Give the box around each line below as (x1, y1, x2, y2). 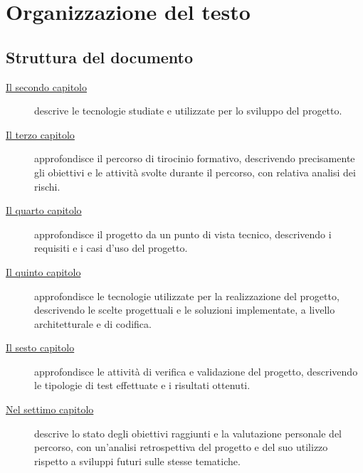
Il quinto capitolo (6, 264, 81, 279)
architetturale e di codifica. (34, 316, 152, 331)
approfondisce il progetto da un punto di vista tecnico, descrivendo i (34, 226, 332, 241)
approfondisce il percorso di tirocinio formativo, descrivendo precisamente (34, 151, 355, 166)
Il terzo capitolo (6, 127, 75, 142)
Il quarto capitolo (6, 203, 82, 218)
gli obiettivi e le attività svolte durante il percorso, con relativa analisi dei (34, 164, 356, 179)
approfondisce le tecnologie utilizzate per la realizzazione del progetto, (34, 288, 340, 303)
